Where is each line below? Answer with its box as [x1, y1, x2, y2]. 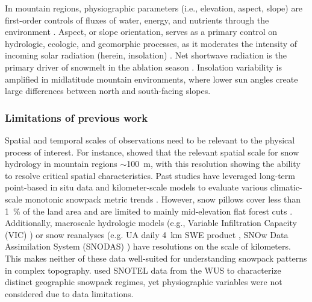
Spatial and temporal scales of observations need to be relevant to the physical [5, 133, 295, 146]
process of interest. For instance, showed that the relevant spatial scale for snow [5, 145, 299, 158]
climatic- [270, 181, 302, 193]
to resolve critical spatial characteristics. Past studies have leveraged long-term [5, 169, 295, 181]
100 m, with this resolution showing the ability [126, 157, 301, 170]
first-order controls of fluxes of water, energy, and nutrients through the [5, 13, 269, 26]
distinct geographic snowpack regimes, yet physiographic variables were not [5, 275, 282, 288]
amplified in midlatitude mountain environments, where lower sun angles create [5, 72, 298, 85]
